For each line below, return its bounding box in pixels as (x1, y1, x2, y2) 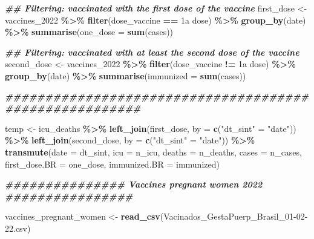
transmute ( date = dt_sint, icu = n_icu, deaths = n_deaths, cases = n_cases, (5, 145, 302, 158)
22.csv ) (5, 221, 31, 234)
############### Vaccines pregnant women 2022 (5, 178, 263, 191)
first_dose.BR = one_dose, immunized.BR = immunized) (5, 157, 220, 170)
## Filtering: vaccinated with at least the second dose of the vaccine (5, 45, 299, 58)
